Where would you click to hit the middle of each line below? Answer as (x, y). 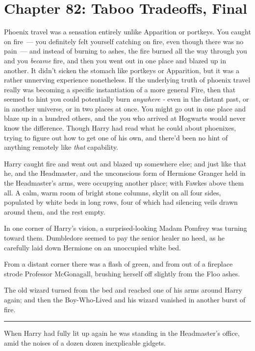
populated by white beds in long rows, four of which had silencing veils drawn (121, 202)
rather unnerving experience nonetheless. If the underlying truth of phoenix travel (127, 80)
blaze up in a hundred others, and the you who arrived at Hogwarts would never (125, 118)
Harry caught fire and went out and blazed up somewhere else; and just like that (125, 163)
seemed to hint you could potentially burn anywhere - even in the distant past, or (127, 99)
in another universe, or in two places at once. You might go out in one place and (125, 108)
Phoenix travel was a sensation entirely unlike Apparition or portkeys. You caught (127, 32)
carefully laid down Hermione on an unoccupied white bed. (93, 247)
